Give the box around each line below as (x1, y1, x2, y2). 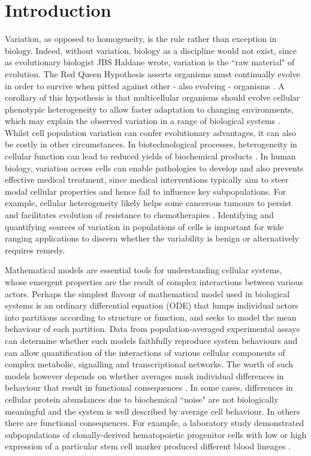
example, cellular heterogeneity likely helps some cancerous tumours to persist (5, 197, 292, 209)
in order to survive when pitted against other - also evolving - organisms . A (5, 79, 285, 92)
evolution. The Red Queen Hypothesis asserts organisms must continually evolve (5, 67, 300, 80)
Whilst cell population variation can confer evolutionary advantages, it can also (5, 126, 297, 138)
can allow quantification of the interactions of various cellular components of (5, 346, 285, 358)
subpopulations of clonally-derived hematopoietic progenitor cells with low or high (5, 428, 307, 440)
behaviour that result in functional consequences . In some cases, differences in (5, 381, 293, 394)
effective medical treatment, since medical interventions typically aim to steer (5, 173, 289, 186)
